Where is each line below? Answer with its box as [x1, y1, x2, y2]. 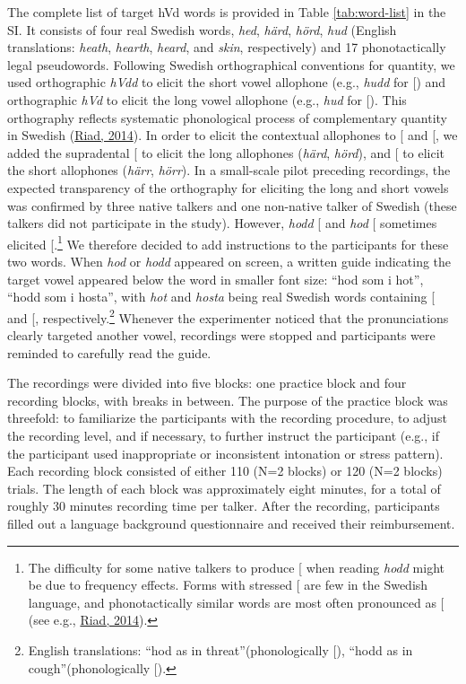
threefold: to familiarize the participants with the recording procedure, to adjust [7, 408, 447, 427]
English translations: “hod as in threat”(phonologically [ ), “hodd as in [28, 640, 413, 659]
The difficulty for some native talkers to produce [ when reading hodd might [28, 557, 444, 576]
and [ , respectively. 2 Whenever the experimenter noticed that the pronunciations [7, 305, 449, 327]
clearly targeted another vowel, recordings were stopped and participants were [7, 326, 436, 344]
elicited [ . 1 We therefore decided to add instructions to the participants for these [7, 232, 449, 253]
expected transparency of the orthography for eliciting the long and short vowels [7, 178, 449, 197]
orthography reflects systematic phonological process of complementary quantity [7, 108, 447, 127]
